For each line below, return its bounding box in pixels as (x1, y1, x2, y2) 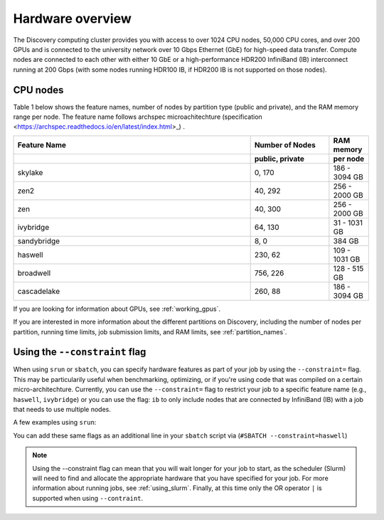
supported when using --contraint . (32, 494, 144, 502)
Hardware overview (13, 11, 132, 26)
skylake (17, 167, 43, 177)
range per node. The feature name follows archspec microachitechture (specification (13, 112, 262, 121)
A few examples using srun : (13, 418, 97, 427)
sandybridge (17, 235, 60, 245)
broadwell (17, 267, 51, 277)
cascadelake (17, 286, 60, 296)
